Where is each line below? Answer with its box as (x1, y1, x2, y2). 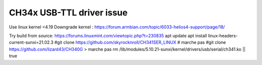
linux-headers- (208, 33, 238, 39)
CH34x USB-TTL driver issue (9, 7, 128, 18)
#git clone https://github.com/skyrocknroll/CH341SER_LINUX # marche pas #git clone (54, 39, 226, 45)
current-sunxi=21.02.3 (9, 39, 53, 45)
